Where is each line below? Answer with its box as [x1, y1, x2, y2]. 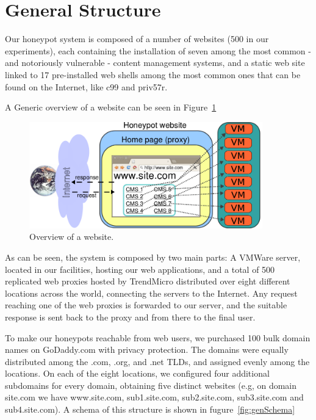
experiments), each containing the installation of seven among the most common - [5, 44, 311, 57]
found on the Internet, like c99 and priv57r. [5, 80, 168, 93]
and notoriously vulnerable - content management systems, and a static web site [5, 56, 305, 69]
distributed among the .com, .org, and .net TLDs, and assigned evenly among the [5, 355, 310, 367]
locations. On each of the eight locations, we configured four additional [5, 367, 270, 380]
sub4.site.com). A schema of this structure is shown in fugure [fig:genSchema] [5, 403, 295, 416]
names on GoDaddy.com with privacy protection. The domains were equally [5, 343, 289, 356]
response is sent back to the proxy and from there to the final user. [5, 310, 256, 323]
